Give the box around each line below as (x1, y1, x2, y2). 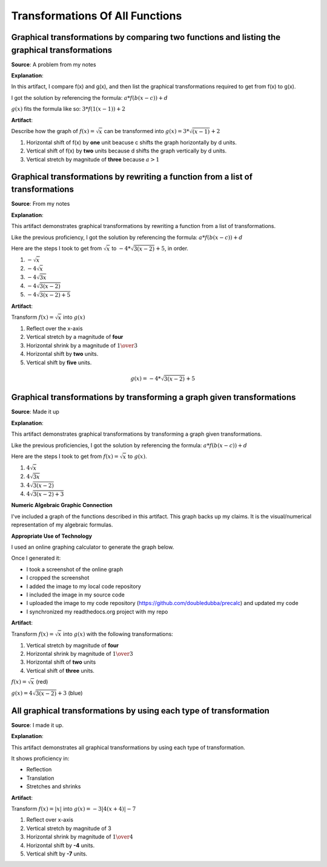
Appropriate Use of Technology (11, 532, 92, 540)
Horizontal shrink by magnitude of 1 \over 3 (26, 650, 133, 658)
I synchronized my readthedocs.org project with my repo (26, 608, 168, 615)
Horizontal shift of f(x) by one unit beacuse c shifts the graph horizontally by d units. (26, 139, 237, 146)
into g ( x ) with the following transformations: (62, 630, 174, 638)
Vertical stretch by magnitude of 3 (26, 825, 111, 832)
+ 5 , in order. (155, 244, 189, 252)
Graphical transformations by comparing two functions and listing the (11, 32, 281, 42)
